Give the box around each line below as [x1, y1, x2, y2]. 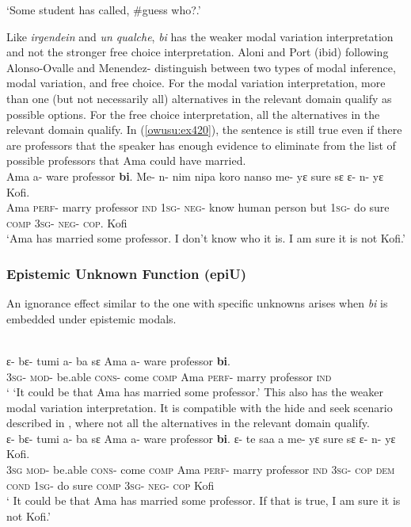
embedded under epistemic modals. [6, 310, 177, 327]
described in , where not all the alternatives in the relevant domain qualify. [6, 414, 370, 431]
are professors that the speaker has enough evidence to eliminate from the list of [6, 136, 396, 153]
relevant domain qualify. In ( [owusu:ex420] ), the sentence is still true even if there [6, 121, 402, 138]
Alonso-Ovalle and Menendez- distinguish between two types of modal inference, [6, 59, 396, 75]
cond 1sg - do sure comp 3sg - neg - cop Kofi [6, 476, 215, 493]
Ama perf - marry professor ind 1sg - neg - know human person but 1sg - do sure [6, 199, 390, 216]
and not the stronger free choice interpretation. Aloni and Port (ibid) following [6, 44, 389, 60]
